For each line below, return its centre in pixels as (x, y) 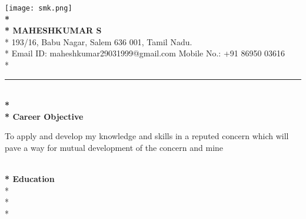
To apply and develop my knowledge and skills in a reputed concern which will (147, 136)
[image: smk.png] (39, 8)
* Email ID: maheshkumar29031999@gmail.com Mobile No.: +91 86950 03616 (145, 53)
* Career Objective (44, 116)
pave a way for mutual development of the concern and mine (114, 147)
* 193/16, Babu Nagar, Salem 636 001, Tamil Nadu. (99, 41)
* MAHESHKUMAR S (53, 30)
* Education (30, 179)
